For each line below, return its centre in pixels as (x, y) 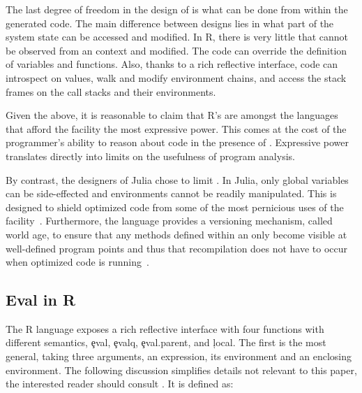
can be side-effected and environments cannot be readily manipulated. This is (171, 193)
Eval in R (41, 300)
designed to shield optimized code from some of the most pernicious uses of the (175, 207)
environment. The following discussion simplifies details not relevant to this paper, (181, 370)
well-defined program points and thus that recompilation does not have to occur (177, 248)
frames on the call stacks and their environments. (111, 91)
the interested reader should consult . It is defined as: (120, 384)
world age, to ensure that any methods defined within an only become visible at (176, 234)
